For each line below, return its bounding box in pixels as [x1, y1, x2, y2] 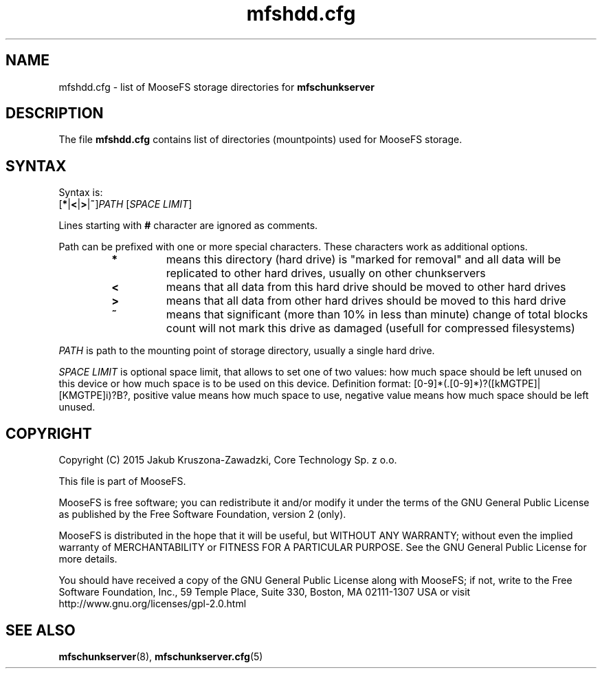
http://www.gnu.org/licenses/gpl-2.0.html [58, 598, 247, 610]
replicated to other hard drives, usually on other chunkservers [166, 266, 486, 281]
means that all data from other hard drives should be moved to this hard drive [166, 294, 566, 308]
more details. [58, 553, 118, 565]
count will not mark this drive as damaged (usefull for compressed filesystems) [166, 321, 575, 336]
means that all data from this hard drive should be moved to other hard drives [166, 280, 566, 294]
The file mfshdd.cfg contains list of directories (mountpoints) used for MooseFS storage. [58, 133, 462, 146]
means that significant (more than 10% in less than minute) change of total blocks [166, 307, 588, 322]
